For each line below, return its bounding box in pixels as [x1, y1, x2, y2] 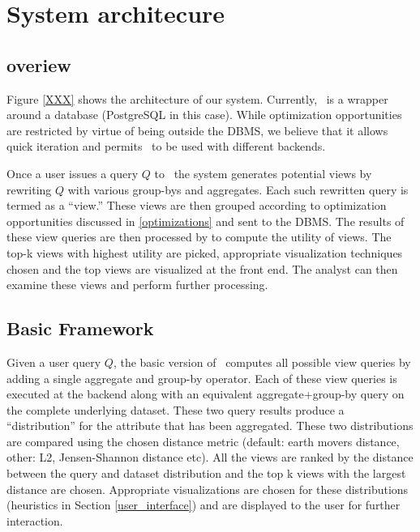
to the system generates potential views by [154, 164, 372, 181]
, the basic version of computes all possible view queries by [113, 353, 411, 370]
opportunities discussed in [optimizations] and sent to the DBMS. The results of [6, 212, 405, 229]
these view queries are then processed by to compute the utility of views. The [6, 228, 392, 245]
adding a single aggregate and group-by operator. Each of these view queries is [6, 369, 397, 386]
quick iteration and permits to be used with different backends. [6, 138, 326, 155]
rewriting [6, 181, 52, 198]
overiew [6, 52, 71, 77]
